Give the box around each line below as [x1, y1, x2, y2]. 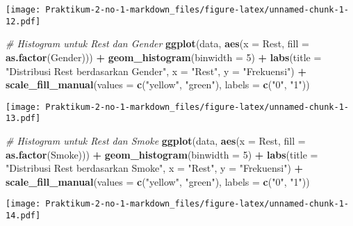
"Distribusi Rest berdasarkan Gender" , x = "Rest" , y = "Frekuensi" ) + [6, 63, 306, 78]
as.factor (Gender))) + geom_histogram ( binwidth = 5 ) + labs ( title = [6, 49, 322, 64]
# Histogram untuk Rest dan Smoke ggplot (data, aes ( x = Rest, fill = [6, 134, 306, 147]
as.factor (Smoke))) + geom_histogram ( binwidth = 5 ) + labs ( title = [6, 147, 318, 161]
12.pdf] [6, 16, 41, 26]
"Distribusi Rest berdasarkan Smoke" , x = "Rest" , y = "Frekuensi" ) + [6, 161, 304, 175]
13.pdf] [6, 113, 41, 124]
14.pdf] [6, 211, 41, 221]
